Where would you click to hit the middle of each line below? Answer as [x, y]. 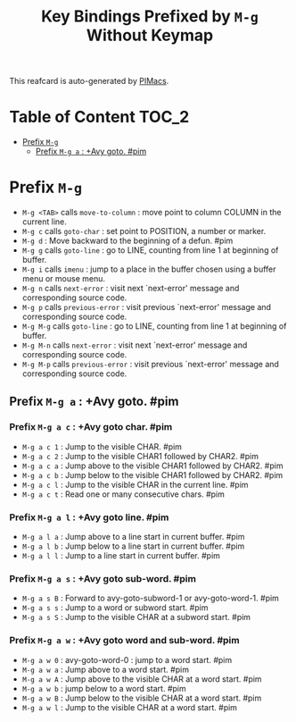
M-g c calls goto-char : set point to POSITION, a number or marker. [144, 231]
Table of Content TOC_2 [99, 117]
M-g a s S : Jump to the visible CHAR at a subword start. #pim [136, 617]
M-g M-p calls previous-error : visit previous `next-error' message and [150, 365]
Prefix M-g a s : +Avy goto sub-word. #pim [103, 578]
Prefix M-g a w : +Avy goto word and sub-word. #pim [124, 641]
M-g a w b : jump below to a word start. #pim [104, 688]
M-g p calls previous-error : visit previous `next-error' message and [147, 307]
